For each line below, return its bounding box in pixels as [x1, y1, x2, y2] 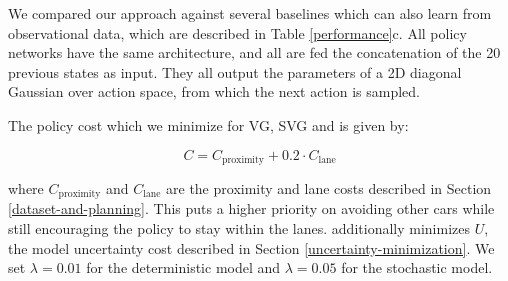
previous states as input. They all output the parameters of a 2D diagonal [8, 61, 462, 82]
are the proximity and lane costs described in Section [166, 178, 492, 199]
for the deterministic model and [86, 257, 281, 278]
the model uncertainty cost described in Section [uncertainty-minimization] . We [8, 237, 495, 258]
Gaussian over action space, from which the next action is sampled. [8, 81, 420, 102]
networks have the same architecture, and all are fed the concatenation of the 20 [8, 42, 501, 63]
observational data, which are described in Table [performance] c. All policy [8, 22, 467, 43]
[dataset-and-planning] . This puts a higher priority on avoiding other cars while [8, 198, 495, 219]
